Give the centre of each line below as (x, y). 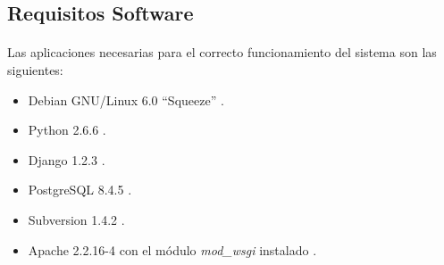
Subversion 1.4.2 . (76, 219)
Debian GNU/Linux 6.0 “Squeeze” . (126, 99)
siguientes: (35, 69)
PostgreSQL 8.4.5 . (80, 190)
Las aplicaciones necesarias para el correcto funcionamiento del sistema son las (222, 52)
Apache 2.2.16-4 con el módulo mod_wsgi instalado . (172, 249)
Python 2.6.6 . (67, 130)
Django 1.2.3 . (67, 159)
